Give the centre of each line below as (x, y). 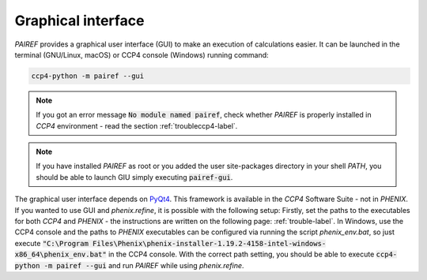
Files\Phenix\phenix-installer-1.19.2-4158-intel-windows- (209, 243)
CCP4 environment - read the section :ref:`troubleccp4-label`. (137, 125)
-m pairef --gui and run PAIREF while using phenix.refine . (144, 265)
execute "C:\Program (51, 243)
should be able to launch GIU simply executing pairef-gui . (134, 177)
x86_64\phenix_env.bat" (60, 255)
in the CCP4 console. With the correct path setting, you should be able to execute (241, 254)
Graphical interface (79, 21)
